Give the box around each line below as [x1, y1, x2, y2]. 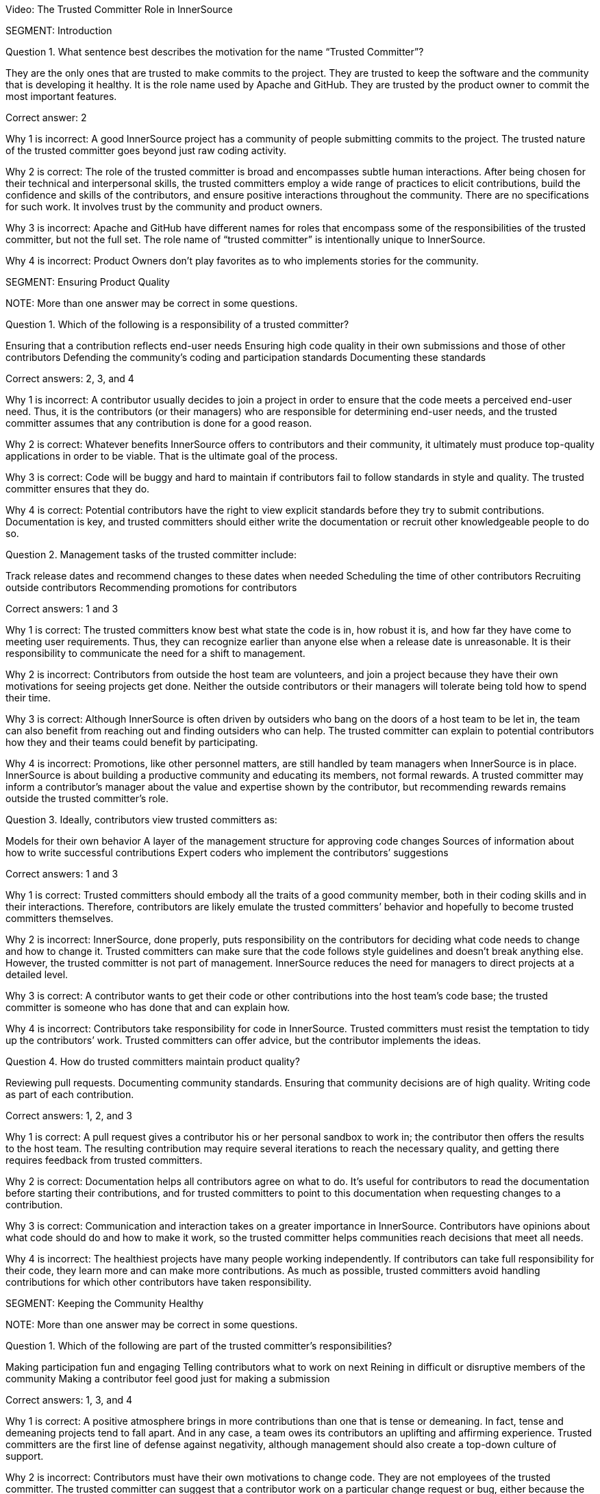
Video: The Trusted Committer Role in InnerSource [5, 3, 233, 15]
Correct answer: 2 [5, 112, 87, 123]
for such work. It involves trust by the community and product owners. [5, 201, 323, 212]
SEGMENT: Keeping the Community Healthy [5, 1297, 204, 1309]
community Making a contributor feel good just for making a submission [5, 1373, 330, 1384]
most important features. [5, 90, 117, 102]
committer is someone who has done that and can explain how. [5, 1001, 290, 1013]
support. [5, 1450, 44, 1462]
